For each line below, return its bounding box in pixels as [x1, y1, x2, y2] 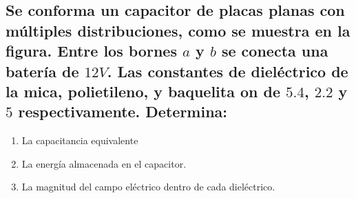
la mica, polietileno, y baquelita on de [6, 80, 280, 101]
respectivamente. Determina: [18, 101, 228, 122]
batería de [6, 60, 79, 81]
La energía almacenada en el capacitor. [21, 156, 187, 170]
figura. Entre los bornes [6, 40, 177, 61]
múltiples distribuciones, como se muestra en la [6, 19, 350, 41]
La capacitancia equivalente [21, 133, 138, 148]
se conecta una [221, 40, 328, 61]
